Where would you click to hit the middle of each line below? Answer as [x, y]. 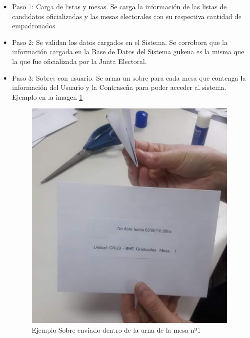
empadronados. [34, 26]
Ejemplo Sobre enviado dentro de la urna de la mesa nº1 [116, 329]
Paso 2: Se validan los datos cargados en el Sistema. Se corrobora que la [120, 42]
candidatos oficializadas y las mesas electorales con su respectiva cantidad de [127, 16]
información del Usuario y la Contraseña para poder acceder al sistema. [119, 87]
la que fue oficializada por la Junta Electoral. [79, 61]
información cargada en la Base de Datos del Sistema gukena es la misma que [128, 52]
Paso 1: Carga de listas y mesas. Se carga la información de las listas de [119, 6]
